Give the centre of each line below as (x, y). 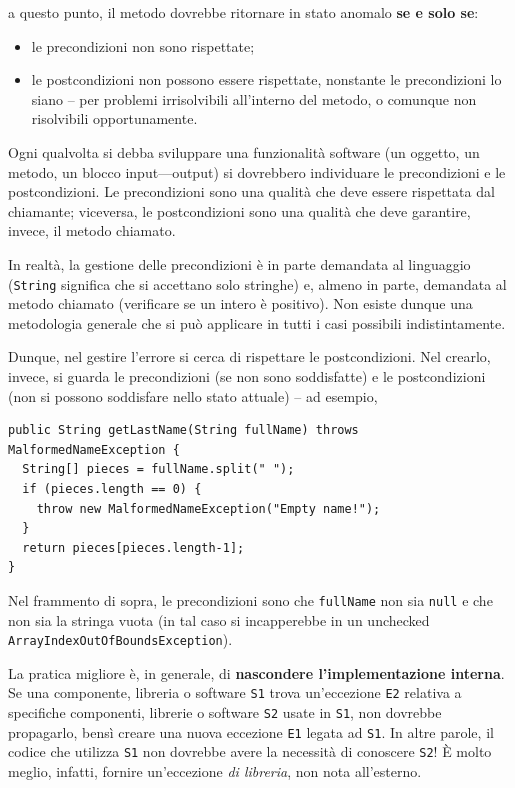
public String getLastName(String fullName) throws (183, 430)
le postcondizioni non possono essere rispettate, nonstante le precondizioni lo (266, 79)
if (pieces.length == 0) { (112, 488)
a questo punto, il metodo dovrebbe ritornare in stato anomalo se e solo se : (243, 12)
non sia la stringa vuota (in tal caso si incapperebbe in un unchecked (219, 619)
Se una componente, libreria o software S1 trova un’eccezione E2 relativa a (235, 692)
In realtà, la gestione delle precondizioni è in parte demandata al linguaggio (239, 263)
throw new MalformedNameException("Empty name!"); (208, 508)
